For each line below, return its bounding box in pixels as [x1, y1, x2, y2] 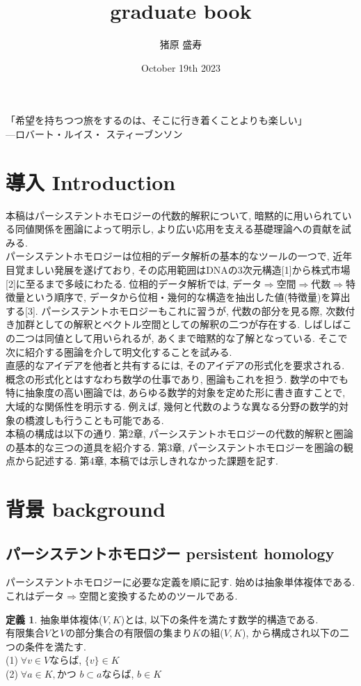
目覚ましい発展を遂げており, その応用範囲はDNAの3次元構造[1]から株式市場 [6, 263, 351, 276]
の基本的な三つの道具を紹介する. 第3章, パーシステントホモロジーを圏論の [6, 439, 344, 454]
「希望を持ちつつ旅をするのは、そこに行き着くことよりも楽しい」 [6, 113, 307, 127]
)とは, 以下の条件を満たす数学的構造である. [120, 611, 319, 626]
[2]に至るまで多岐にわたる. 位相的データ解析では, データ [6, 276, 262, 290]
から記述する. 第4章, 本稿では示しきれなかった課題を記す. [15, 453, 278, 468]
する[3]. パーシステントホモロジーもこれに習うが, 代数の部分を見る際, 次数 [6, 303, 346, 318]
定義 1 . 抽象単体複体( [6, 611, 103, 626]
